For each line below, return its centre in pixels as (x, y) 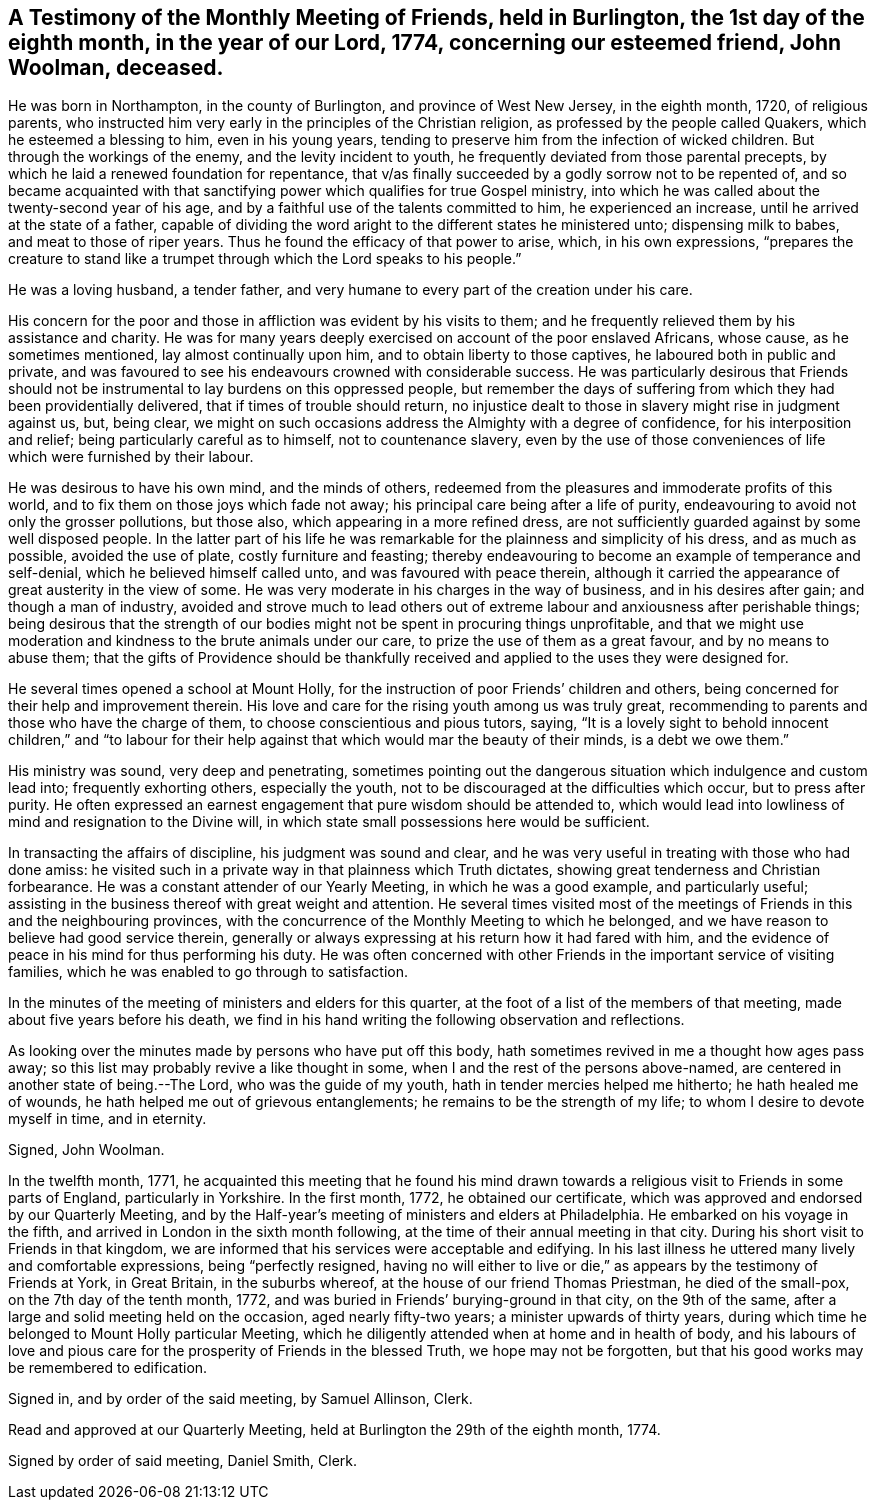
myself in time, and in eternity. (107, 1119)
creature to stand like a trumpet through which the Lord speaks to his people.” (265, 259)
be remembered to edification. (108, 1368)
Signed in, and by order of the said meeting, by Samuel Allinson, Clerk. (240, 1399)
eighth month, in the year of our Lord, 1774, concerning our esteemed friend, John (425, 42)
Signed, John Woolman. (86, 1150)
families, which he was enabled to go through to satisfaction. (208, 972)
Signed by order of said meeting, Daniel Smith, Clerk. (183, 1461)
